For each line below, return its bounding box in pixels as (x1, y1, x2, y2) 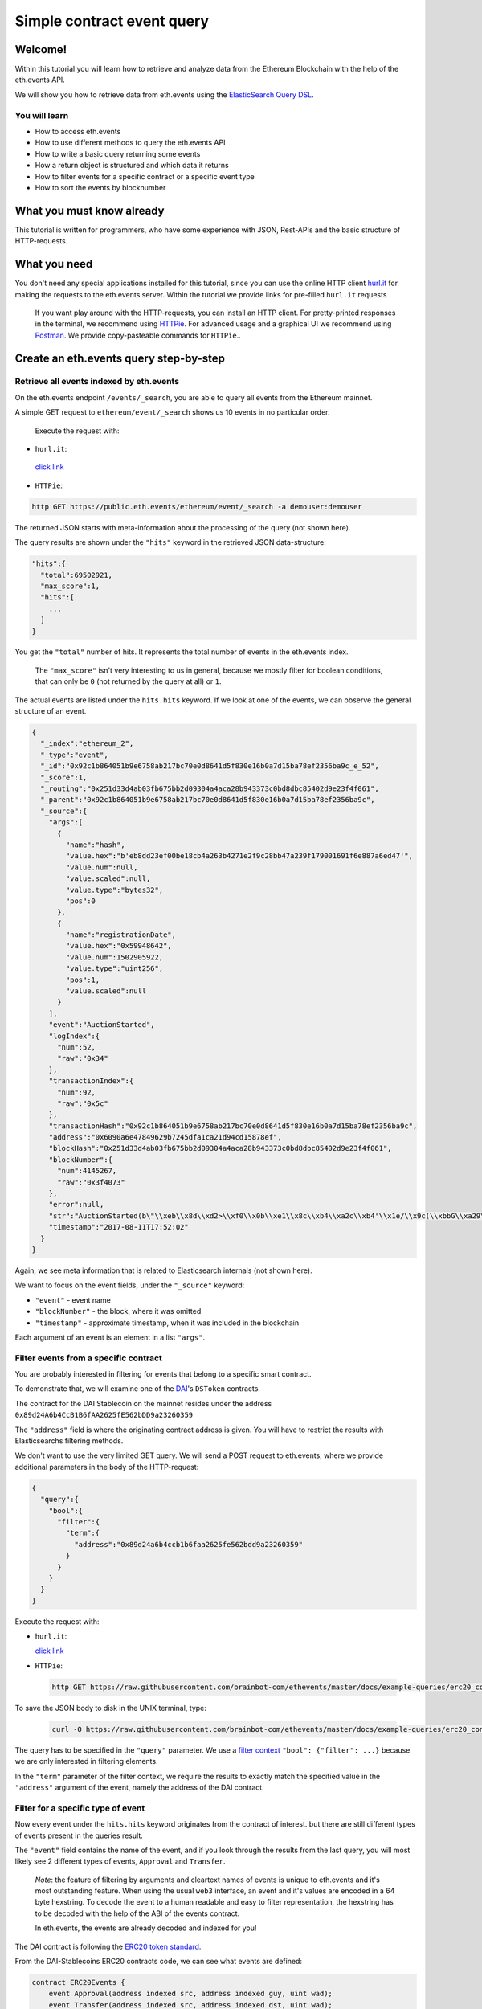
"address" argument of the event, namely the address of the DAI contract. (14, 1782, 264, 1792)
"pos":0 (65, 896, 96, 906)
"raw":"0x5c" (57, 1099, 108, 1108)
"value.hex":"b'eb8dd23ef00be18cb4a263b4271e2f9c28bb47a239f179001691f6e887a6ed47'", (65, 852, 414, 861)
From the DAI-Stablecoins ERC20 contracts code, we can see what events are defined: (14, 1957, 303, 1966)
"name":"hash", (65, 840, 126, 849)
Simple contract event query (14, 12, 209, 30)
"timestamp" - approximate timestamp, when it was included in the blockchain (35, 1318, 300, 1328)
